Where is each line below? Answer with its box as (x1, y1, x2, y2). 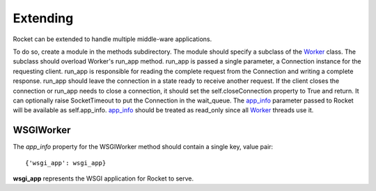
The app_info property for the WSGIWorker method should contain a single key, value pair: (13, 143, 274, 151)
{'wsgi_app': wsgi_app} (25, 159, 107, 167)
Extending (13, 10, 74, 26)
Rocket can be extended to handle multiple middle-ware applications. (13, 35, 212, 43)
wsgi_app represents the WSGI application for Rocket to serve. (13, 174, 194, 183)
